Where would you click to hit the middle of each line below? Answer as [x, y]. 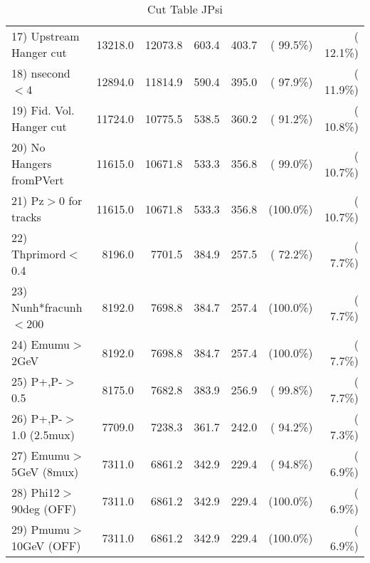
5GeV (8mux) [45, 472]
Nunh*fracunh [47, 307]
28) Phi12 [36, 492]
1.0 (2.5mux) [43, 435]
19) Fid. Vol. [43, 110]
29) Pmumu [41, 529]
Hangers [32, 163]
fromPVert [38, 180]
